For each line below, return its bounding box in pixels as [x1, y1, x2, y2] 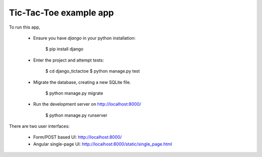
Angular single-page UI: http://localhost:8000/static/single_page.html [33, 141, 172, 147]
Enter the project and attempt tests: [33, 57, 104, 63]
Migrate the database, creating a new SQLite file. [33, 79, 131, 85]
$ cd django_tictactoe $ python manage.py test [45, 68, 140, 74]
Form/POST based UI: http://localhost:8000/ [33, 134, 122, 140]
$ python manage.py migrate [45, 90, 103, 96]
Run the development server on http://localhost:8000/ [33, 101, 142, 107]
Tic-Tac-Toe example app [9, 7, 114, 18]
